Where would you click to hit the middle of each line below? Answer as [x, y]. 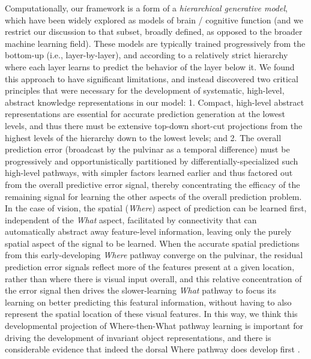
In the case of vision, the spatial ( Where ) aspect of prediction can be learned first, [156, 208]
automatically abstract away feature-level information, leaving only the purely [148, 231]
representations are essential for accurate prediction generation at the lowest [145, 114]
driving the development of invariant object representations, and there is [138, 337]
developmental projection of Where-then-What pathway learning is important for [154, 326]
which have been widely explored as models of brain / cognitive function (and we [154, 20]
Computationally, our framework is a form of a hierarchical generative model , [146, 8]
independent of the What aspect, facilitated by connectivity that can [131, 219]
